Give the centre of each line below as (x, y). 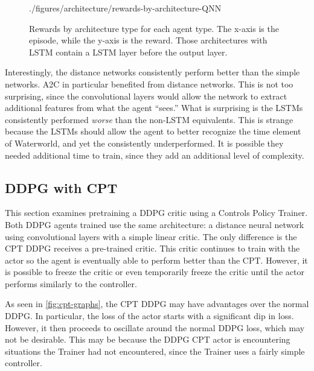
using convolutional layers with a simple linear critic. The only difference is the (151, 236)
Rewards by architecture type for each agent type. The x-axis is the (154, 28)
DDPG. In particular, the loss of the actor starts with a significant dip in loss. (149, 316)
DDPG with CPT (61, 187)
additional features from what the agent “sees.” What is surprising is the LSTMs (154, 108)
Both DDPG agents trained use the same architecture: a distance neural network (155, 224)
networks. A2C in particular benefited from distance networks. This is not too (149, 84)
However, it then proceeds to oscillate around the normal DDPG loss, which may (155, 327)
